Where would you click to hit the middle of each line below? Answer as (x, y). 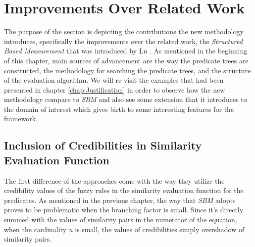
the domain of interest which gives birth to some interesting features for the (119, 109)
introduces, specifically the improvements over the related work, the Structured (123, 41)
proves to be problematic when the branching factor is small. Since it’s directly (124, 210)
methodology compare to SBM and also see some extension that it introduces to (126, 99)
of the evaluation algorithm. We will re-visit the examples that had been (114, 80)
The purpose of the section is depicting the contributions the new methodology (124, 31)
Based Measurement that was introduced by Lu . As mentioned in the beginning (126, 51)
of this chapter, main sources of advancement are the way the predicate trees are (126, 60)
